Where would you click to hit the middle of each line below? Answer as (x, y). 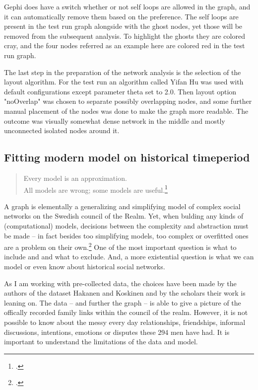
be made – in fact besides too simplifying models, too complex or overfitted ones (126, 235)
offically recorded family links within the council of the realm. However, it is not (126, 312)
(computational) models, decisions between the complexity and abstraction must (126, 225)
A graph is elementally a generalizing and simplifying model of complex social (122, 206)
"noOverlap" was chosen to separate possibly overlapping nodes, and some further (128, 101)
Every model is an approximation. (75, 178)
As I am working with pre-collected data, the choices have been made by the (120, 283)
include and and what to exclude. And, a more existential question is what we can (129, 257)
